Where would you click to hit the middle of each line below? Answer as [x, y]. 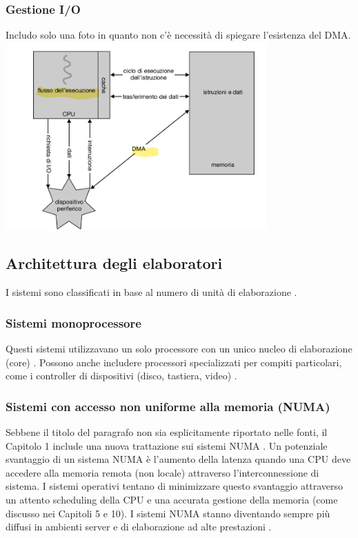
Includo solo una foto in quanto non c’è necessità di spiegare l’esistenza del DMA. [178, 35]
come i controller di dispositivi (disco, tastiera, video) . [121, 376]
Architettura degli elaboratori [114, 263]
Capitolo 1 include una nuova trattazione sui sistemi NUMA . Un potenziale [167, 445]
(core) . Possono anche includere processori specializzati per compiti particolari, [174, 362]
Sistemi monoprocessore [73, 322]
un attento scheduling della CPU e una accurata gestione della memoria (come [172, 500]
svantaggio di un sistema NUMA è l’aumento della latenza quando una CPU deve [178, 459]
